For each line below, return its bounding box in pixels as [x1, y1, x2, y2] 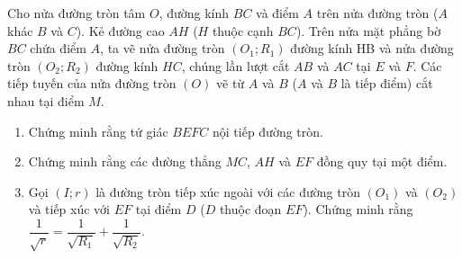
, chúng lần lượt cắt [181, 56, 290, 75]
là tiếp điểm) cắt [340, 74, 433, 93]
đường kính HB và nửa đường [290, 39, 454, 58]
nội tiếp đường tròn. [212, 121, 323, 140]
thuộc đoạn [219, 200, 282, 219]
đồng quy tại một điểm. [316, 152, 448, 171]
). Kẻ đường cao [76, 21, 165, 40]
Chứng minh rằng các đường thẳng [28, 152, 222, 171]
